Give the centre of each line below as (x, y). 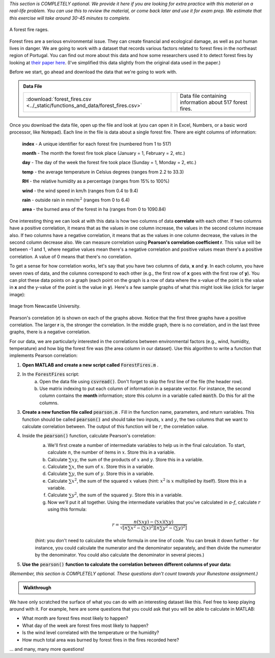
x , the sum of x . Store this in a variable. (113, 466)
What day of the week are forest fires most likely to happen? (85, 625)
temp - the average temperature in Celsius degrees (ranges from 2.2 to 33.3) (103, 172)
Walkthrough (37, 588)
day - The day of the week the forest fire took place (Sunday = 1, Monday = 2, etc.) (109, 163)
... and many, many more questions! (47, 649)
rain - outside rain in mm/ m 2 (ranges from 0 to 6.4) (76, 200)
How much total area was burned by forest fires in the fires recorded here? (101, 640)
